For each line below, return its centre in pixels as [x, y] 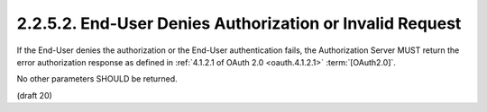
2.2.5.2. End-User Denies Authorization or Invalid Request [239, 23]
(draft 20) [35, 95]
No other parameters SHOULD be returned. [97, 79]
